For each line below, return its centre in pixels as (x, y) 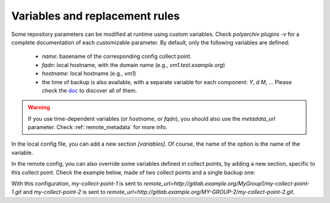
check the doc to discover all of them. (90, 90)
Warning (39, 107)
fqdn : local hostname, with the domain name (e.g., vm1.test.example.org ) (134, 65)
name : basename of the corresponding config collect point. (117, 56)
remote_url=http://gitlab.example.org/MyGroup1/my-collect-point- (227, 183)
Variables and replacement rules (96, 16)
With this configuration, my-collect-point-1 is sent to (77, 183)
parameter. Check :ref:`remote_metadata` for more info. (98, 127)
